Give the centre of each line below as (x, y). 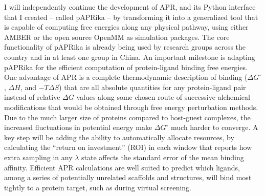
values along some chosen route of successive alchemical (163, 97)
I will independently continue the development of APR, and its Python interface (130, 7)
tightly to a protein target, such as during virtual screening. (98, 187)
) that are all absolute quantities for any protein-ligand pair (152, 87)
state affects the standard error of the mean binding (163, 157)
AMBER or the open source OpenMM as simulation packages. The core (117, 37)
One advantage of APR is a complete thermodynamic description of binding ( (126, 77)
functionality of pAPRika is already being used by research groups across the (125, 47)
